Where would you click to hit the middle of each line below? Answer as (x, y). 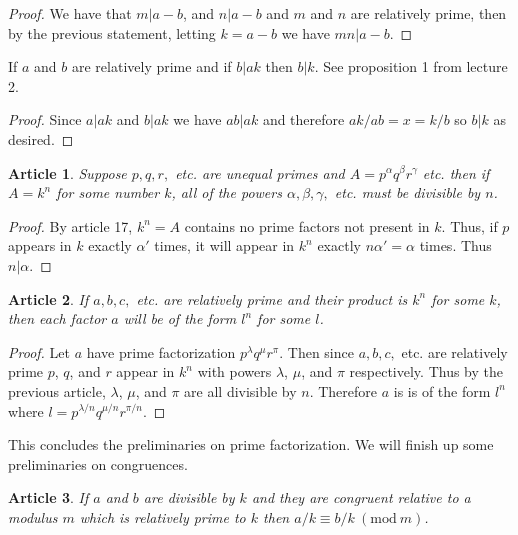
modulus (33, 516)
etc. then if (456, 172)
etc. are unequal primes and (260, 172)
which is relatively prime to (162, 516)
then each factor (57, 318)
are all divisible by (240, 390)
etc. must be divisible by (407, 192)
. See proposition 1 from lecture (411, 66)
